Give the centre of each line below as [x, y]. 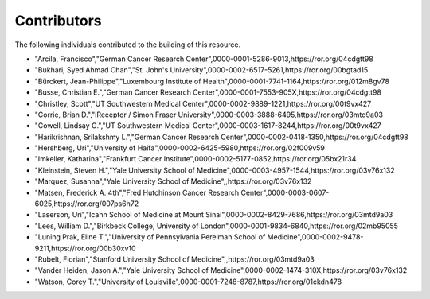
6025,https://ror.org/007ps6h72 [87, 204]
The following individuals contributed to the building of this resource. [128, 45]
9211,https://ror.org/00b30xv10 [85, 248]
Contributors [59, 21]
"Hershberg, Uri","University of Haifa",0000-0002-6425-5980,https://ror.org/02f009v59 [180, 148]
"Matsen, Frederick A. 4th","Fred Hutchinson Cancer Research [137, 192]
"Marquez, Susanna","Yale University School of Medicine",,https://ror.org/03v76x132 [173, 181]
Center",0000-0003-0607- [285, 192]
